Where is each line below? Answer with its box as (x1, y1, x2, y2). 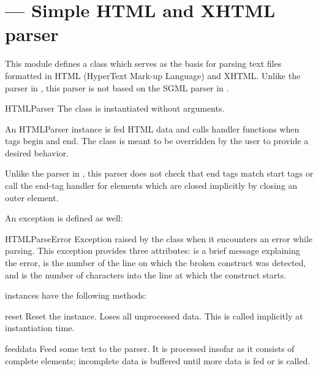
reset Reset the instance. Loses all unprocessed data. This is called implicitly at (5, 309, 303, 322)
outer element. (5, 191, 59, 204)
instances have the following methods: (5, 289, 147, 302)
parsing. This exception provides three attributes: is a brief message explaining (5, 244, 300, 257)
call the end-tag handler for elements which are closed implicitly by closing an (5, 179, 298, 192)
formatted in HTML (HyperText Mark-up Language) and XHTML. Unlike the (5, 69, 301, 82)
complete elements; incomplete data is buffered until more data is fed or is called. (5, 354, 311, 367)
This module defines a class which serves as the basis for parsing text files (5, 57, 282, 70)
